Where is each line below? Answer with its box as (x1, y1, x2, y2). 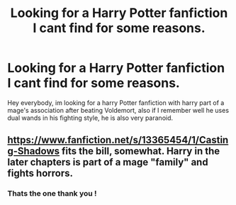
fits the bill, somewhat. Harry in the (61, 145, 220, 157)
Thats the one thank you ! (7, 189, 97, 199)
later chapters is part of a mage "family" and (7, 156, 208, 168)
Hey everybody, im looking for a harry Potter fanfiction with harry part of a (7, 98, 225, 107)
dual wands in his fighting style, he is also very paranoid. (7, 113, 174, 122)
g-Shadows (7, 145, 60, 157)
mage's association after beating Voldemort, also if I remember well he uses (7, 106, 229, 114)
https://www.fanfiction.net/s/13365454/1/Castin (7, 134, 229, 146)
